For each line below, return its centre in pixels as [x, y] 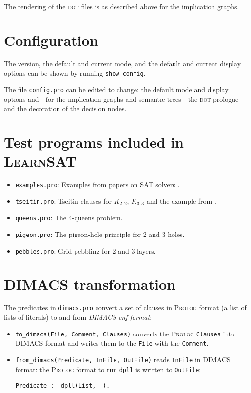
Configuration [51, 40]
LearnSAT [40, 161]
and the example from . [181, 201]
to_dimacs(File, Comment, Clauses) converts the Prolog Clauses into [125, 333]
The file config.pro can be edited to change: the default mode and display [116, 89]
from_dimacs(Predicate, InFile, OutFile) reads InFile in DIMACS [123, 359]
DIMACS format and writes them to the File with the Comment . [112, 343]
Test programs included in [94, 142]
